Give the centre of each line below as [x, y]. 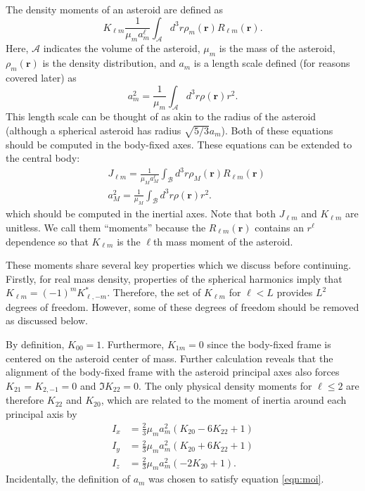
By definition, [35, 344]
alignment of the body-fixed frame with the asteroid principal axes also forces [173, 372]
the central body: [43, 158]
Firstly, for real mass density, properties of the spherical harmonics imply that [174, 278]
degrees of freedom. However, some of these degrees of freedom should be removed [182, 306]
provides [295, 292]
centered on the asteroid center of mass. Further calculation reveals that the [169, 358]
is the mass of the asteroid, [277, 48]
